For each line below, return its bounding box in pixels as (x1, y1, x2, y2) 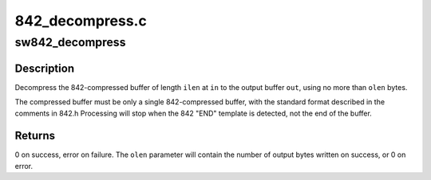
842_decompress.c (14, 12, 147, 29)
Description (14, 61, 75, 75)
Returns (14, 129, 56, 143)
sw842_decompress (14, 35, 126, 49)
